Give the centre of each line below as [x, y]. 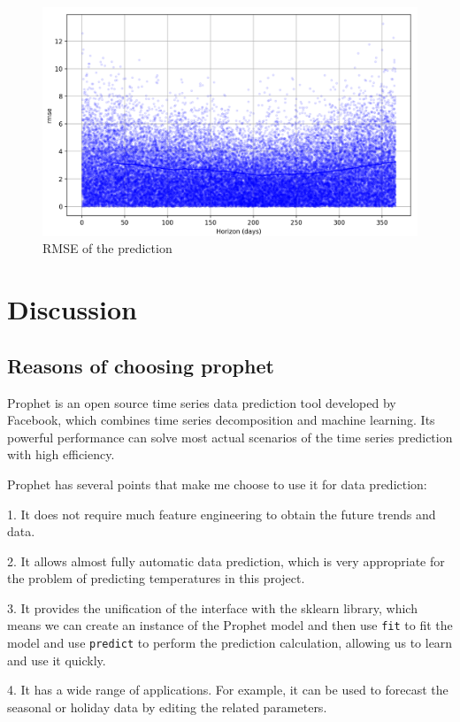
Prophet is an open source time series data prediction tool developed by [202, 402]
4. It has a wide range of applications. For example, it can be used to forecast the [228, 690]
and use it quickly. [57, 660]
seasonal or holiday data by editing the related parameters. [167, 707]
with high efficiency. [61, 454]
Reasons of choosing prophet [141, 365]
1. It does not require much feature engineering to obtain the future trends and [222, 514]
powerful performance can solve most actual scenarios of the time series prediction [230, 437]
